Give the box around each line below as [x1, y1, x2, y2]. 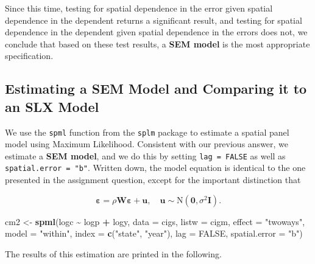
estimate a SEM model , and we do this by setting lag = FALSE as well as [5, 149, 286, 162]
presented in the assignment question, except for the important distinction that [5, 173, 301, 186]
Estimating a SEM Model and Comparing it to [5, 79, 307, 98]
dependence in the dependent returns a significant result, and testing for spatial [5, 13, 302, 26]
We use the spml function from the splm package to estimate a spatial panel [5, 125, 289, 138]
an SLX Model [5, 97, 99, 116]
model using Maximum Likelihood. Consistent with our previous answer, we [5, 137, 289, 150]
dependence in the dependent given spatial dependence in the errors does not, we [5, 26, 308, 38]
